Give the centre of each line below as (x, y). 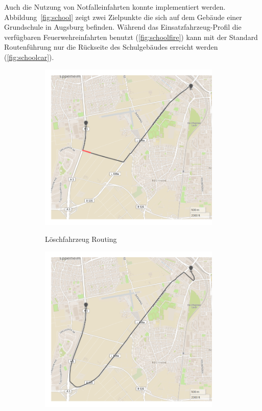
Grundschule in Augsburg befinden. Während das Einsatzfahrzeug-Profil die (123, 27)
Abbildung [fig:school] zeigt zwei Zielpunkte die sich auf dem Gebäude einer (123, 17)
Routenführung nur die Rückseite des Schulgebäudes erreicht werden (111, 47)
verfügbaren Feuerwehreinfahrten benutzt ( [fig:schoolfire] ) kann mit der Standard (131, 37)
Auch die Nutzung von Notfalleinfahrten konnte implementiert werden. (115, 7)
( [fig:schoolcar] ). (29, 57)
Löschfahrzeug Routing (81, 239)
